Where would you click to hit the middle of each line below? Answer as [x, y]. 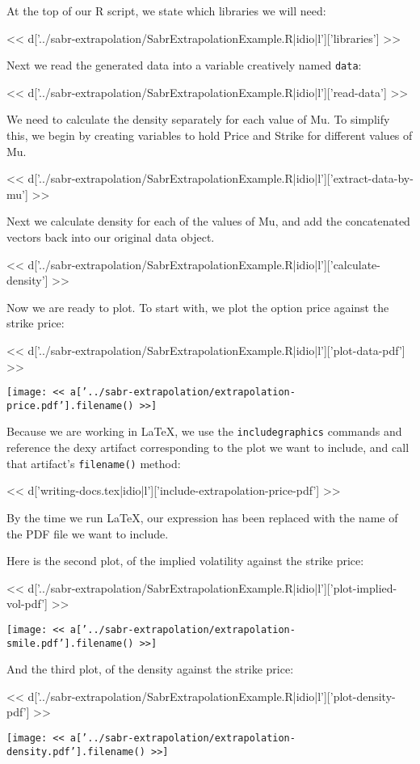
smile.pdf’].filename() [70, 643]
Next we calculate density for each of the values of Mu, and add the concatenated [208, 221]
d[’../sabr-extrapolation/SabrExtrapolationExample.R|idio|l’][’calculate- [204, 264]
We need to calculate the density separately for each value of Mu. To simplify [198, 119]
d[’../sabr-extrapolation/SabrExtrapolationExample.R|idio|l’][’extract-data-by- [220, 178]
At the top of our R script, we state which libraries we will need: [166, 11]
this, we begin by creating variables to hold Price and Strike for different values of [210, 135]
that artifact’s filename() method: [94, 463]
